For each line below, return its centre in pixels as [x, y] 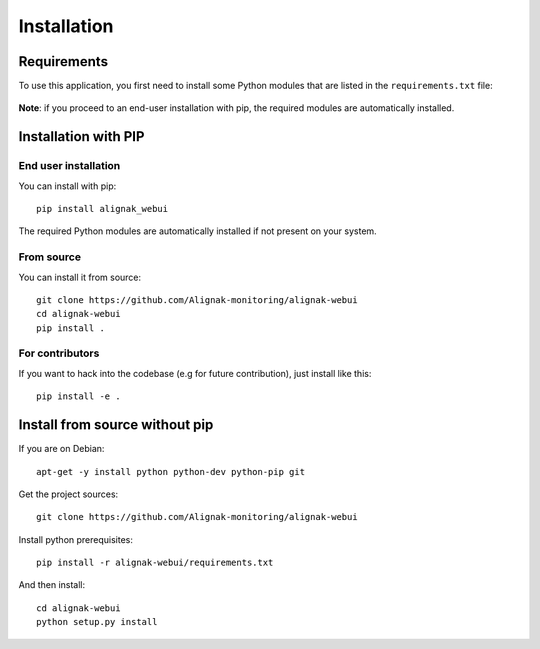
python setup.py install [97, 622]
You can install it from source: [80, 277]
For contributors [59, 353]
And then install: [52, 585]
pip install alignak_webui [102, 208]
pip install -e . [78, 396]
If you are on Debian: [61, 449]
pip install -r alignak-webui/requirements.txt [155, 563]
